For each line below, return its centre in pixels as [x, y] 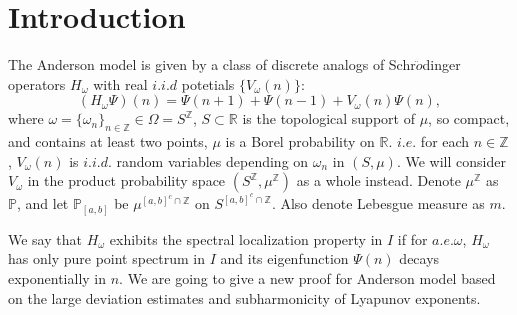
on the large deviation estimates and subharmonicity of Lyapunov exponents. [244, 297]
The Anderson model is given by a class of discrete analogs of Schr [212, 64]
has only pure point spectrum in [107, 258]
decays [419, 258]
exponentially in [57, 278]
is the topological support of [328, 118]
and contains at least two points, [108, 141]
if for [412, 238]
